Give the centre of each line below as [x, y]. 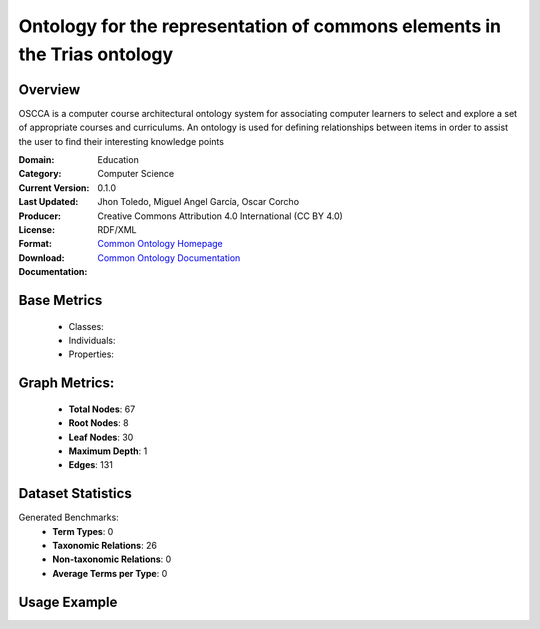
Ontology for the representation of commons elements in [260, 26]
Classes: [86, 326]
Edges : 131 [91, 465]
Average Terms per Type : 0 [110, 573]
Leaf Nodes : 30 [101, 437]
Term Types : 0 [83, 531]
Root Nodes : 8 [98, 423]
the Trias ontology [96, 54]
